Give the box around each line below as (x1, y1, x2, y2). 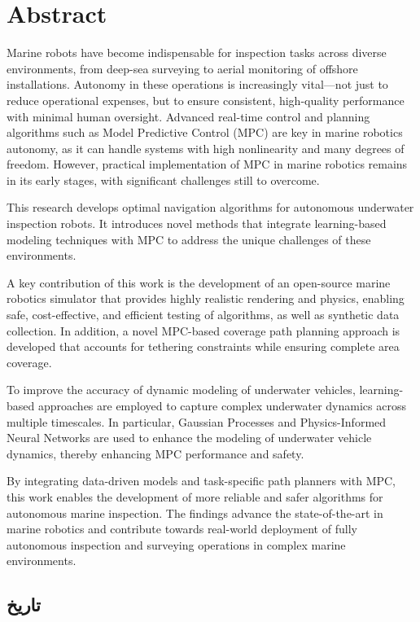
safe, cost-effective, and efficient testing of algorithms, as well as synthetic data (7, 306, 400, 323)
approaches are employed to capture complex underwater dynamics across (37, 397, 406, 414)
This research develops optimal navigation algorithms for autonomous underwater (7, 199, 414, 216)
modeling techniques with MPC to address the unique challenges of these (7, 230, 371, 247)
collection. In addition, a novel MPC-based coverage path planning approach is (7, 322, 400, 339)
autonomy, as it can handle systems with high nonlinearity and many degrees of (7, 139, 405, 156)
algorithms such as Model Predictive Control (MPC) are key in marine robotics (7, 124, 403, 141)
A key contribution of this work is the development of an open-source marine (7, 274, 391, 291)
